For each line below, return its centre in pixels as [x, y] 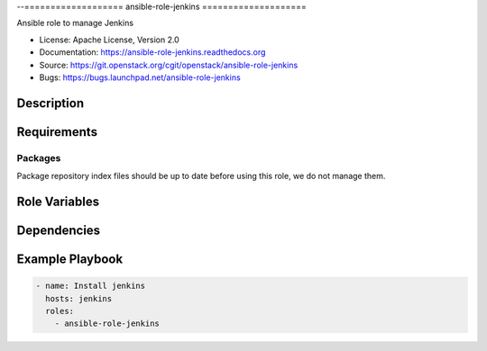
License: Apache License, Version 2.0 [109, 40]
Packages [39, 157]
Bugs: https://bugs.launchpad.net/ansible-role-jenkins [140, 77]
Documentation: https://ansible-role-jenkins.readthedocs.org [152, 52]
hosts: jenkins [79, 298]
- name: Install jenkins [91, 286]
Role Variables [58, 201]
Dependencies [59, 230]
